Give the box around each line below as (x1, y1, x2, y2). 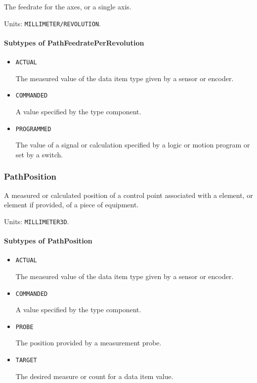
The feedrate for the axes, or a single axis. (4, 1, 131, 11)
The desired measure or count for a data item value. (15, 371, 173, 381)
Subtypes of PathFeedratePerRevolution (4, 37, 144, 48)
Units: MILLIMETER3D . (4, 216, 69, 226)
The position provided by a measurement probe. (15, 337, 162, 348)
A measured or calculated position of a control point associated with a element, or (4, 190, 253, 200)
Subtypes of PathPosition (4, 236, 92, 246)
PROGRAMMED (15, 125, 51, 133)
